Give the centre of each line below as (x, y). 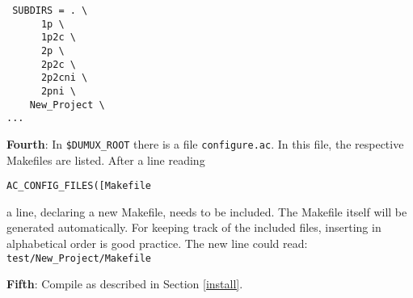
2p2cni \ (64, 78)
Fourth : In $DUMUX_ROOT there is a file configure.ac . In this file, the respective (205, 143)
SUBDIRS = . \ (50, 10)
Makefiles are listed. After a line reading (106, 159)
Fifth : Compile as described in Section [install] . (125, 284)
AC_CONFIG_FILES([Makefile (79, 186)
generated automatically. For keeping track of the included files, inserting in (194, 227)
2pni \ (58, 91)
